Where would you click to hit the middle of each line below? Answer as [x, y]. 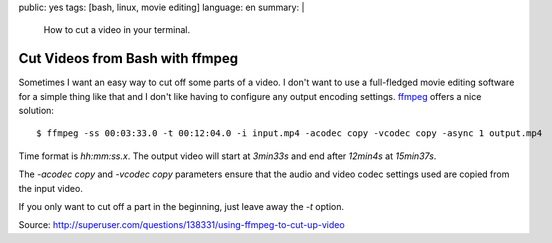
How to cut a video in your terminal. [117, 30]
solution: [36, 111]
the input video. [51, 188]
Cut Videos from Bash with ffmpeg [128, 58]
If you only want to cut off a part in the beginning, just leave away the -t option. [181, 207]
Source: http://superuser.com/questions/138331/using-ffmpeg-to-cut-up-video [181, 225]
